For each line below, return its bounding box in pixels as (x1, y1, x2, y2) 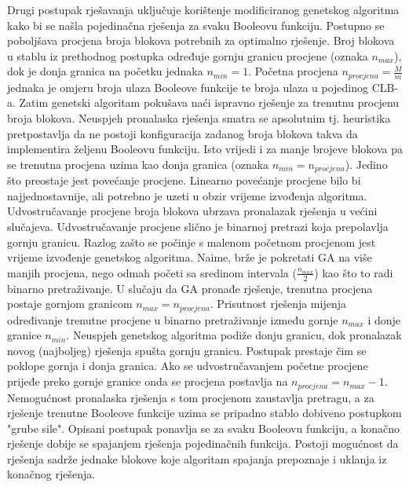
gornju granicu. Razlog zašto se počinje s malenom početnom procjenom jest (7, 233, 376, 250)
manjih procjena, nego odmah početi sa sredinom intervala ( (7, 264, 297, 280)
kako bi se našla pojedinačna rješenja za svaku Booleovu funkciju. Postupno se (7, 16, 385, 33)
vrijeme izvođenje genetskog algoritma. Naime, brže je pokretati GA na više (7, 249, 372, 265)
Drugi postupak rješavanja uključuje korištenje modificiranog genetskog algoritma (7, 2, 400, 17)
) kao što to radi (314, 264, 393, 280)
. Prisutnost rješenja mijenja (210, 295, 346, 312)
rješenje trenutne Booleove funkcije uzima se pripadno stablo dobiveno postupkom (7, 405, 402, 421)
